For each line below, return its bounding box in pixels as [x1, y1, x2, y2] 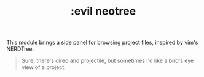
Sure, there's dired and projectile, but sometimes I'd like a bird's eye [21, 57, 194, 65]
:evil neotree [70, 4, 136, 18]
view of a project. [21, 64, 66, 71]
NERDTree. [6, 45, 34, 53]
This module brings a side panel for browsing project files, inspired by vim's [6, 38, 198, 46]
